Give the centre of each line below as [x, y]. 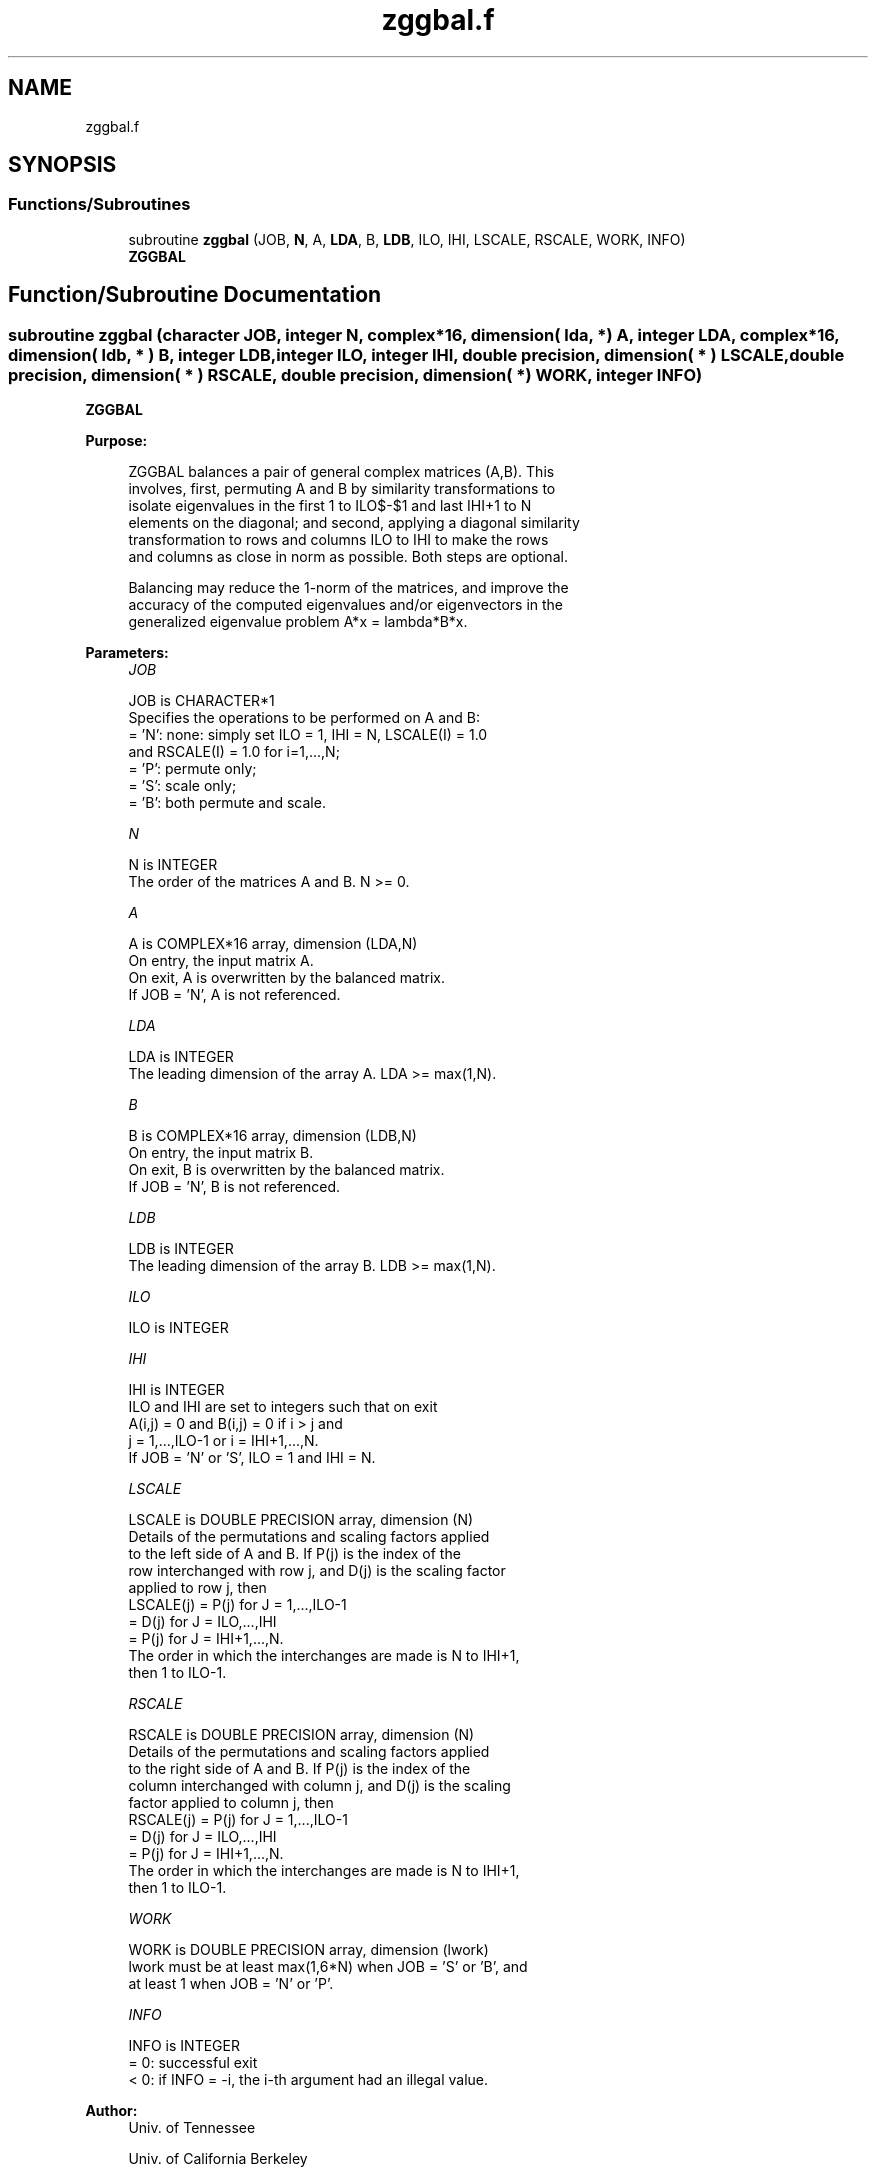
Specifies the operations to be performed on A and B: [304, 718]
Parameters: [127, 653]
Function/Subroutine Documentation [195, 295]
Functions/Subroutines [99, 204]
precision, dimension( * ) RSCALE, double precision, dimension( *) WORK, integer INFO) [355, 374]
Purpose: [116, 441]
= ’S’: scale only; [182, 786]
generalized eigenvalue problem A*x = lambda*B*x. [298, 622]
